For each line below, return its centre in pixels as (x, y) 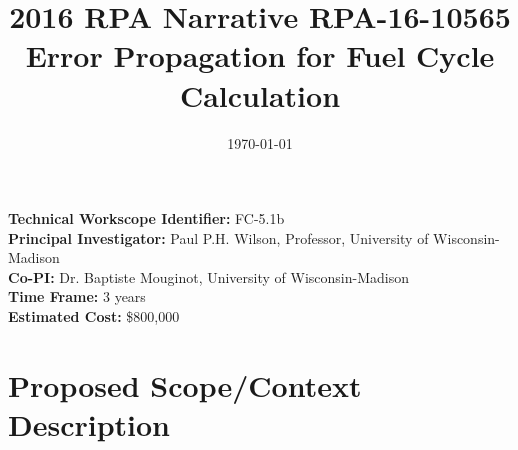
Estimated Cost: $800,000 (94, 316)
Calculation (260, 94)
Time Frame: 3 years (77, 296)
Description (89, 424)
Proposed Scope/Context (185, 384)
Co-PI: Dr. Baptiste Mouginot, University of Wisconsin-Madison (209, 276)
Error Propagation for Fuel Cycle (260, 55)
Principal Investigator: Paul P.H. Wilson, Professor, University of (218, 237)
